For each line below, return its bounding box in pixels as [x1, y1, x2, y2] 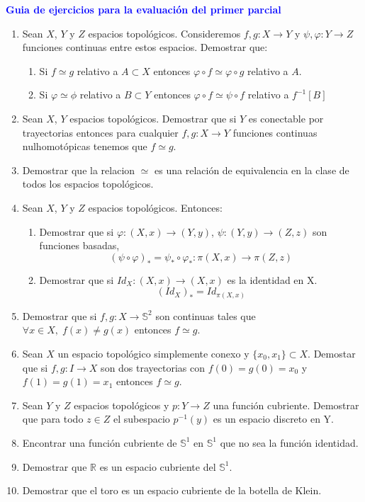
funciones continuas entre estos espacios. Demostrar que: [22, 40, 268, 55]
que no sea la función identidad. [220, 435, 359, 450]
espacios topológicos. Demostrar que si [69, 110, 237, 125]
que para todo [22, 411, 84, 426]
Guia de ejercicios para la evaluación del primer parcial [6, 2, 281, 16]
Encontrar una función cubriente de [22, 435, 177, 450]
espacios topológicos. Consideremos [88, 25, 241, 40]
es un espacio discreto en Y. [213, 411, 335, 426]
